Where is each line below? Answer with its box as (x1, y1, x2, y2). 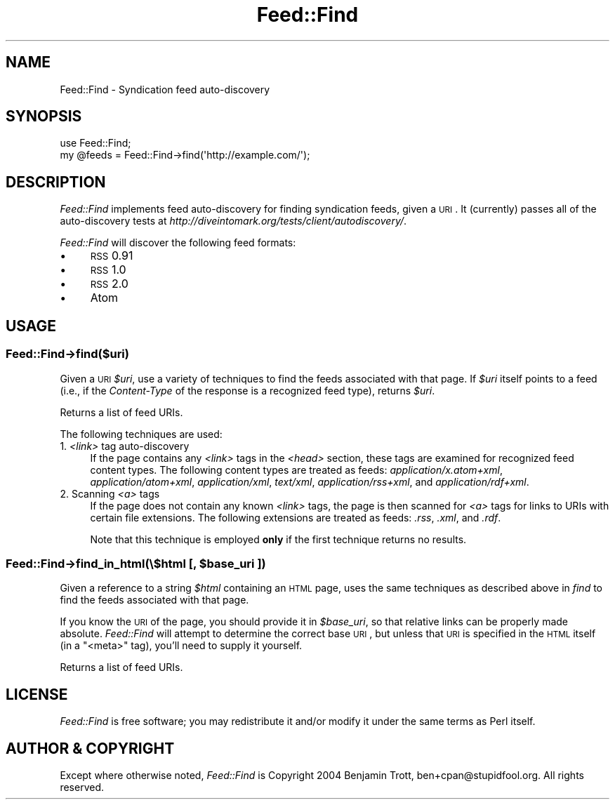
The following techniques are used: (60, 427, 223, 440)
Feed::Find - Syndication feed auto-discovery (60, 83, 270, 95)
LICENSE (6, 685, 68, 703)
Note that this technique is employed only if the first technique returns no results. (90, 533, 467, 545)
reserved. (60, 780, 104, 793)
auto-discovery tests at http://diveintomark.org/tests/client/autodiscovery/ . (60, 215, 407, 227)
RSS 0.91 (90, 248, 133, 263)
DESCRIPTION (6, 173, 106, 191)
